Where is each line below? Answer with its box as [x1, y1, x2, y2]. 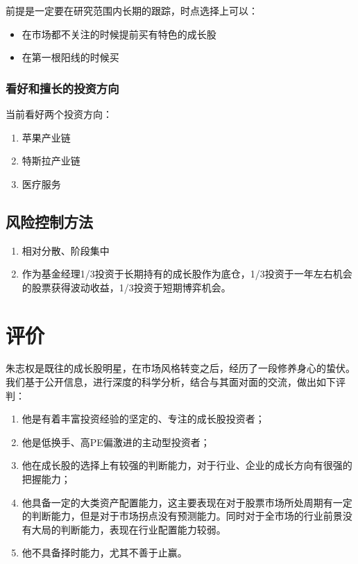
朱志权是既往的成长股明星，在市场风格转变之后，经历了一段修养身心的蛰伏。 [6, 361, 355, 375]
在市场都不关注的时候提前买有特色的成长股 [22, 26, 216, 41]
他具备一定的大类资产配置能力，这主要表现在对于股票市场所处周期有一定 [22, 495, 352, 509]
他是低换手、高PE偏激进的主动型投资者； [22, 434, 210, 449]
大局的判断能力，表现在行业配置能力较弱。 [31, 522, 226, 536]
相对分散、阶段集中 [22, 243, 110, 257]
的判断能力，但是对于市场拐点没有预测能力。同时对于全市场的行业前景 [22, 509, 343, 523]
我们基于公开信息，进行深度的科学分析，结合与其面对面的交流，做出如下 [6, 375, 336, 389]
